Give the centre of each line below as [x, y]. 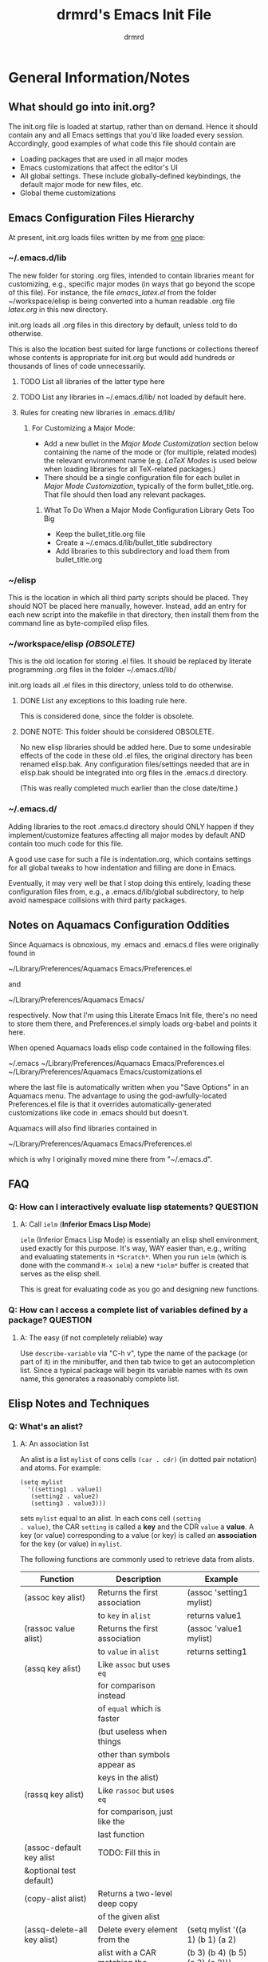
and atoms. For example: [60, 1468]
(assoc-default [52, 1848]
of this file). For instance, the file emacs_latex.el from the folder [112, 292]
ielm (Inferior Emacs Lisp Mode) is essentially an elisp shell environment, [140, 1240]
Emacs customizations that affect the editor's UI [99, 167]
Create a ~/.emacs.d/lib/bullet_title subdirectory [134, 543]
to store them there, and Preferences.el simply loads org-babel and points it [133, 1023]
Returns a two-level [135, 1894]
